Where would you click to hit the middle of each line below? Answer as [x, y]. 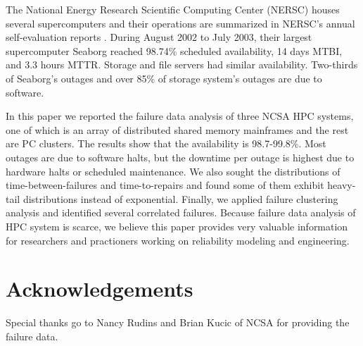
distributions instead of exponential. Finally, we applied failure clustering [180, 198]
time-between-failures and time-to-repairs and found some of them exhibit [165, 185]
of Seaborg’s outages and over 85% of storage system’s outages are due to [164, 78]
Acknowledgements [100, 289]
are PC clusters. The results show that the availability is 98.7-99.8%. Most [166, 143]
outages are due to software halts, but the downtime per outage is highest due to [180, 157]
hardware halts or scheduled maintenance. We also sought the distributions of [173, 171]
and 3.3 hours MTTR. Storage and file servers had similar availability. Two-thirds [182, 64]
